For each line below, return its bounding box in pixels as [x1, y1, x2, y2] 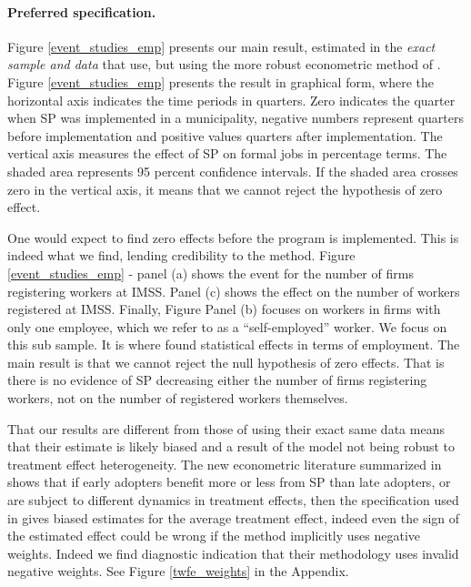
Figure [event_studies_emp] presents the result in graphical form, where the [7, 72, 435, 91]
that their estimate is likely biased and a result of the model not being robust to [7, 437, 456, 456]
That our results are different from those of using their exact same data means [7, 419, 445, 438]
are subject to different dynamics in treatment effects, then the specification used [7, 491, 459, 510]
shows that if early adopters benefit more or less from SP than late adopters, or [7, 472, 451, 491]
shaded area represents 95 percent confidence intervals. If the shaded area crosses [7, 161, 458, 180]
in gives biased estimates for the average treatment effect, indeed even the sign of [7, 508, 460, 527]
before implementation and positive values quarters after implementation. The [7, 126, 443, 145]
